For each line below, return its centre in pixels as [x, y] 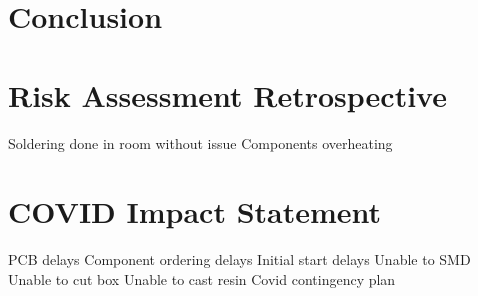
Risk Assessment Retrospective [227, 94]
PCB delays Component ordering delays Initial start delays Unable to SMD [239, 259]
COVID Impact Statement [195, 211]
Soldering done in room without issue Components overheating [200, 142]
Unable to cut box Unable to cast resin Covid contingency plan [202, 278]
